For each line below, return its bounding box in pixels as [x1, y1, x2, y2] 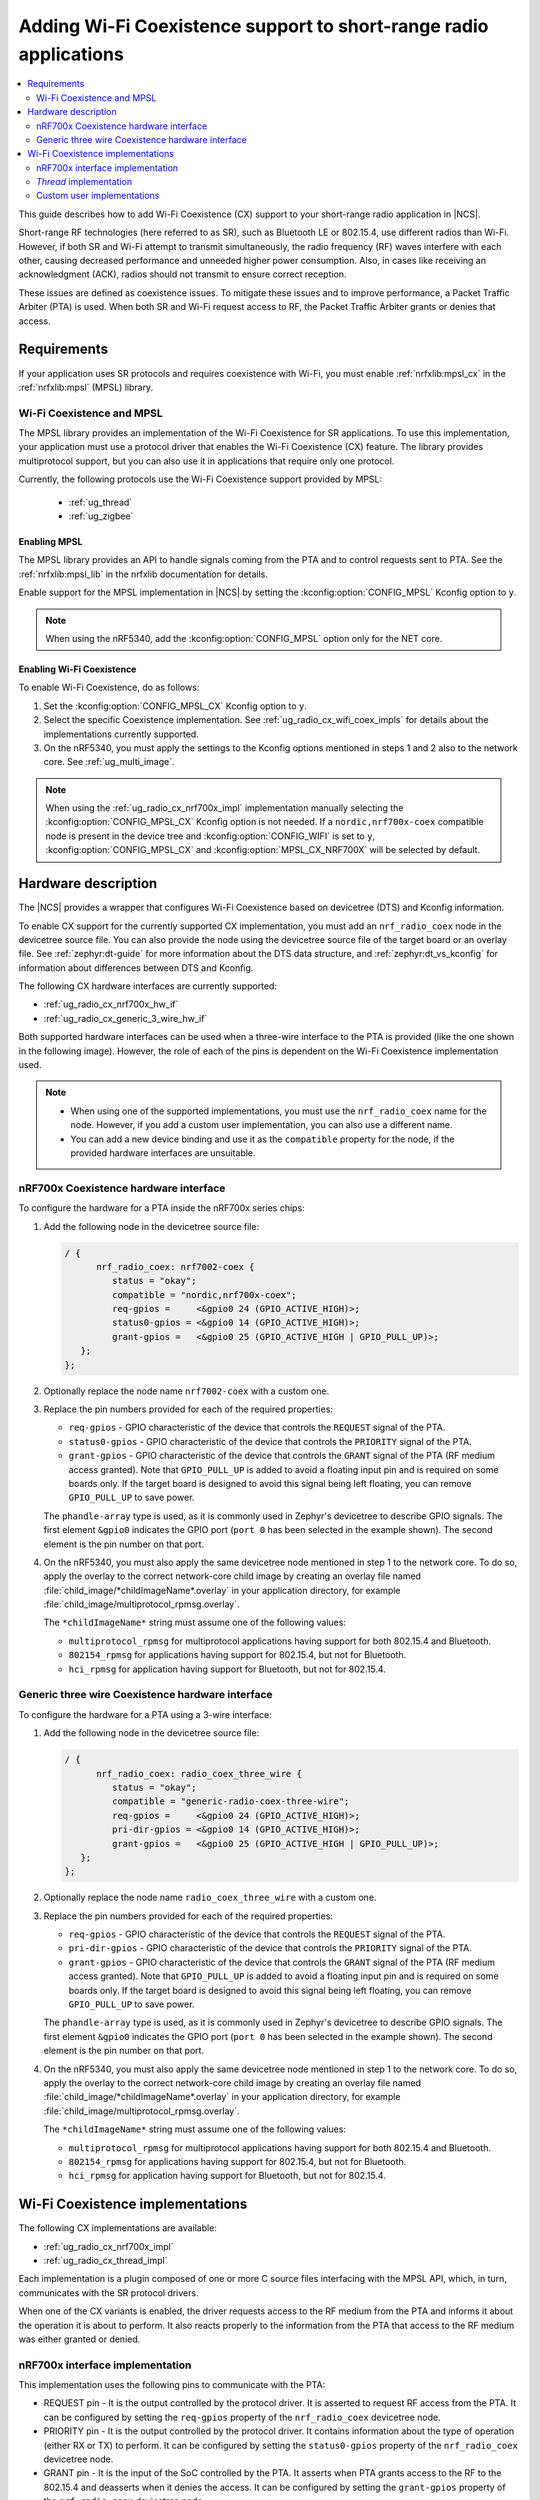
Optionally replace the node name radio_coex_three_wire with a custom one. [43, 1891, 377, 1904]
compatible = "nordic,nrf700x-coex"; [111, 1289, 297, 1300]
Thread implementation [36, 176, 133, 188]
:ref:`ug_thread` [68, 496, 133, 508]
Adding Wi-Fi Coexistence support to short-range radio [18, 15, 489, 37]
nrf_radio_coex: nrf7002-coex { [96, 1261, 255, 1272]
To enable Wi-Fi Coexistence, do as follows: [18, 681, 200, 694]
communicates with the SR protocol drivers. [18, 2286, 199, 2299]
